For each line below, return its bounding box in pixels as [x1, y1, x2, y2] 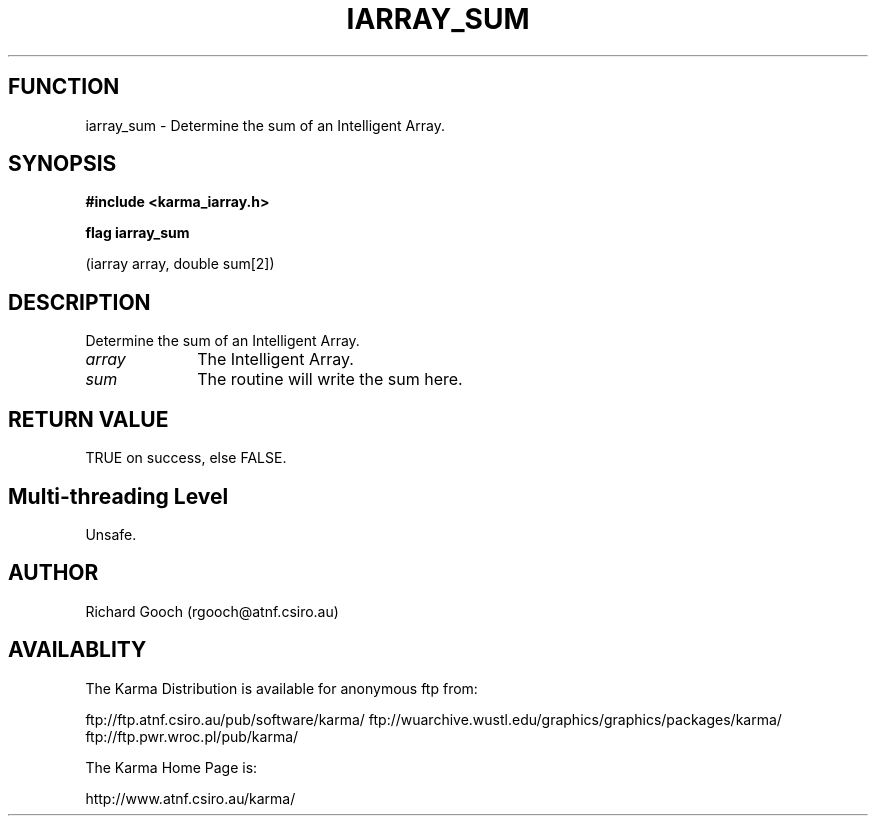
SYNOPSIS [8, 151, 117, 177]
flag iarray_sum [85, 224, 190, 242]
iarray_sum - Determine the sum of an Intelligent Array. [85, 116, 445, 134]
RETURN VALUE [8, 406, 169, 432]
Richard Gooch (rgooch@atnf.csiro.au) [85, 602, 339, 620]
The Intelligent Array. [197, 349, 354, 370]
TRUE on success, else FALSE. [85, 449, 287, 467]
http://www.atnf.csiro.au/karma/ [85, 789, 296, 807]
